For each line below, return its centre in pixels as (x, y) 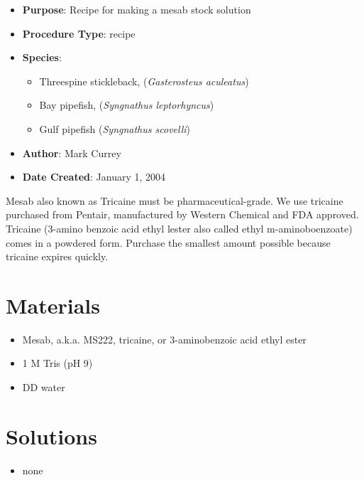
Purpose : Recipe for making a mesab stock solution (137, 9)
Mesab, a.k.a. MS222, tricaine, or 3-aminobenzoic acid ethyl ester (164, 339)
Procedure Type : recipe (79, 33)
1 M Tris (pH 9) (57, 363)
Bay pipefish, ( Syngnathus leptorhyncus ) (127, 105)
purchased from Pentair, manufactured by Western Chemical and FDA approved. (182, 214)
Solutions (51, 436)
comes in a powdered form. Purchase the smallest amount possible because (168, 242)
